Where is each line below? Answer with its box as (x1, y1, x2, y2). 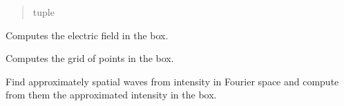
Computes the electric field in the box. (6, 28, 169, 42)
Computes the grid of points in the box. (6, 51, 174, 65)
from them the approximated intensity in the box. (6, 87, 217, 102)
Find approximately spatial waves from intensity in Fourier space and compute (6, 74, 339, 88)
